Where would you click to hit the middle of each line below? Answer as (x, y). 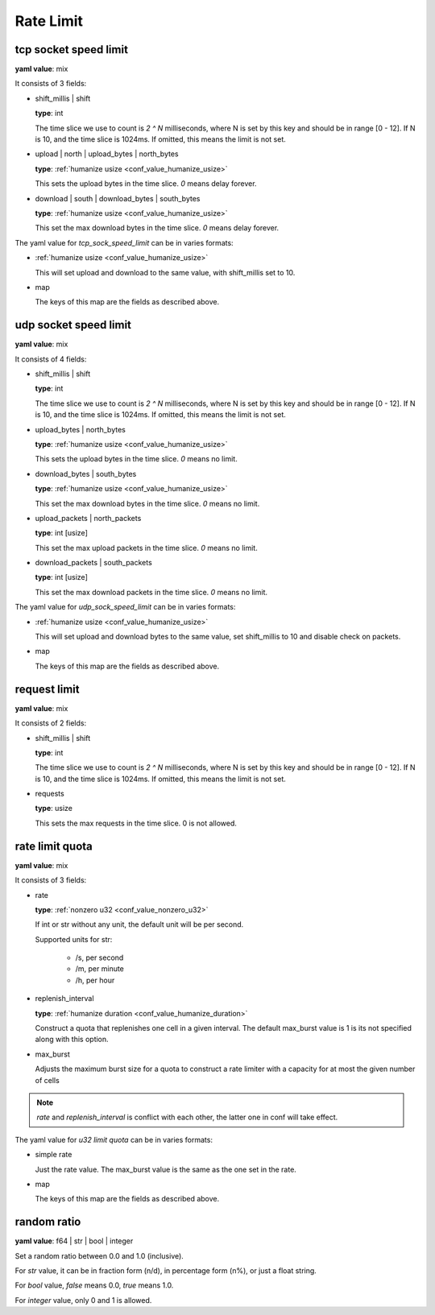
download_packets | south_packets (93, 563)
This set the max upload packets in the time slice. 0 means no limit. (146, 548)
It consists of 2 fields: (51, 723)
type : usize (54, 808)
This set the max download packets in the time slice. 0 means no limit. (151, 592)
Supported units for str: (74, 939)
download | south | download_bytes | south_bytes (118, 198)
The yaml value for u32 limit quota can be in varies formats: (114, 1139)
